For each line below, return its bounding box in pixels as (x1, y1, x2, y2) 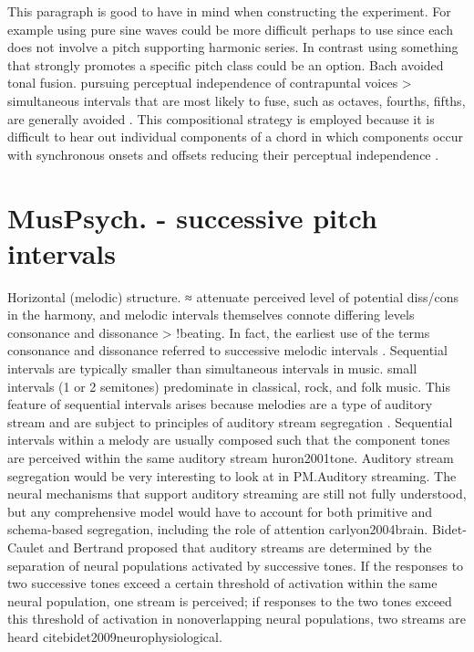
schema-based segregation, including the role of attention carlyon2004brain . (7, 520, 428, 539)
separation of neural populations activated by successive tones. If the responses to (7, 555, 464, 574)
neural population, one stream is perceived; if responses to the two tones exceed (7, 591, 452, 610)
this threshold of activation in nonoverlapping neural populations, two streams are (7, 609, 467, 628)
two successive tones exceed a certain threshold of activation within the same (7, 573, 438, 593)
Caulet (7, 537, 45, 556)
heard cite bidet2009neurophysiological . (7, 626, 222, 646)
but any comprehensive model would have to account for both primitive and (7, 501, 433, 521)
